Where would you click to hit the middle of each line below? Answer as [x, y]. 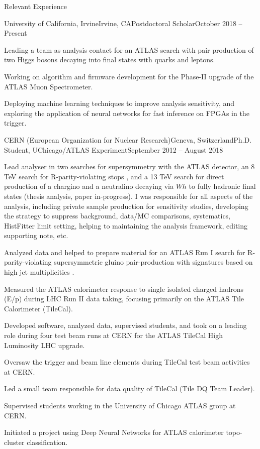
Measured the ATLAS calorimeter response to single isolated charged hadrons [124, 289]
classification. [47, 442]
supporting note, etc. [36, 235]
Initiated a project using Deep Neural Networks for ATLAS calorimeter [114, 432]
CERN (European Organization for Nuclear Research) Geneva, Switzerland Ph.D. [128, 139]
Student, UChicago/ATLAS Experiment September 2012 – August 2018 [114, 149]
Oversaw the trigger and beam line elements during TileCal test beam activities [127, 362]
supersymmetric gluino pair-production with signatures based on [153, 262]
